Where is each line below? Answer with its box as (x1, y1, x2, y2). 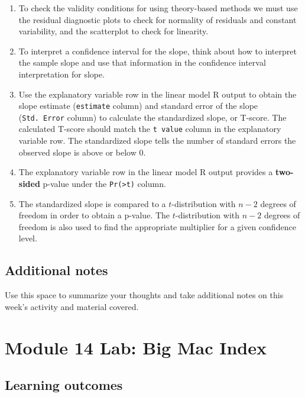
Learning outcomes (5, 376, 123, 394)
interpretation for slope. (18, 67, 105, 80)
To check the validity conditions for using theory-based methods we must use (18, 2, 298, 14)
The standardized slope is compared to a (18, 197, 166, 209)
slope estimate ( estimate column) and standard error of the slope (18, 99, 258, 112)
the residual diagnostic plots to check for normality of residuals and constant (18, 13, 297, 25)
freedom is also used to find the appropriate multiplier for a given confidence (18, 220, 296, 233)
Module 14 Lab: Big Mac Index (5, 335, 267, 359)
